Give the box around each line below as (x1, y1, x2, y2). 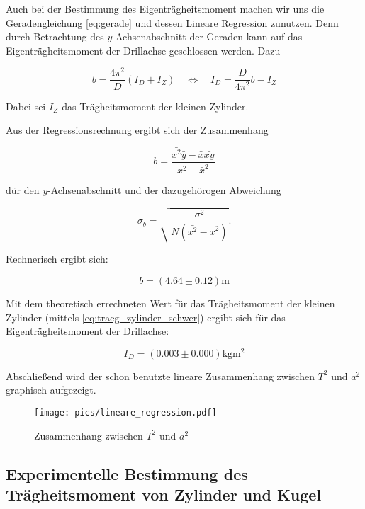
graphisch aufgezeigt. (6, 382, 96, 397)
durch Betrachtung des (6, 29, 104, 44)
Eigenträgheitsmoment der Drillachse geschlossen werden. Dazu (6, 42, 281, 57)
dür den (6, 183, 40, 198)
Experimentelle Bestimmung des (6, 462, 248, 484)
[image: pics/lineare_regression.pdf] (34, 408, 217, 418)
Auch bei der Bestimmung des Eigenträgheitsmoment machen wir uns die (6, 1, 325, 16)
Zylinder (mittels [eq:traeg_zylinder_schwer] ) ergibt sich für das (6, 309, 286, 324)
